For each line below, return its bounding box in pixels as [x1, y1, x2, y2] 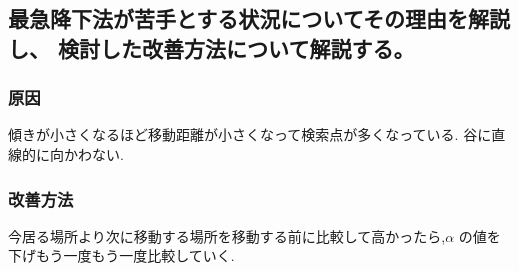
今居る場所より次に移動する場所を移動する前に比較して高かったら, [8, 225, 446, 246]
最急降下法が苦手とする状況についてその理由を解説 [8, 3, 511, 34]
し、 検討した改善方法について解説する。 [8, 32, 415, 63]
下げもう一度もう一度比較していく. [8, 245, 235, 266]
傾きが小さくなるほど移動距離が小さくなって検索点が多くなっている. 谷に [8, 124, 492, 145]
